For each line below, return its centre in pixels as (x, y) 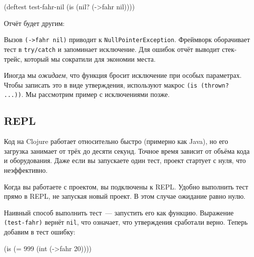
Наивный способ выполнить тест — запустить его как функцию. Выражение (119, 212)
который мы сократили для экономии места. (90, 58)
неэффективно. (26, 170)
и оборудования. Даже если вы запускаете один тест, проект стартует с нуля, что (125, 160)
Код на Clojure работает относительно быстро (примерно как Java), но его (116, 141)
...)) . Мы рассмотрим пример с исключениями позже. (87, 94)
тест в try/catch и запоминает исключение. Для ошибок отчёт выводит (112, 49)
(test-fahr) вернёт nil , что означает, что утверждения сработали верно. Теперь (126, 222)
